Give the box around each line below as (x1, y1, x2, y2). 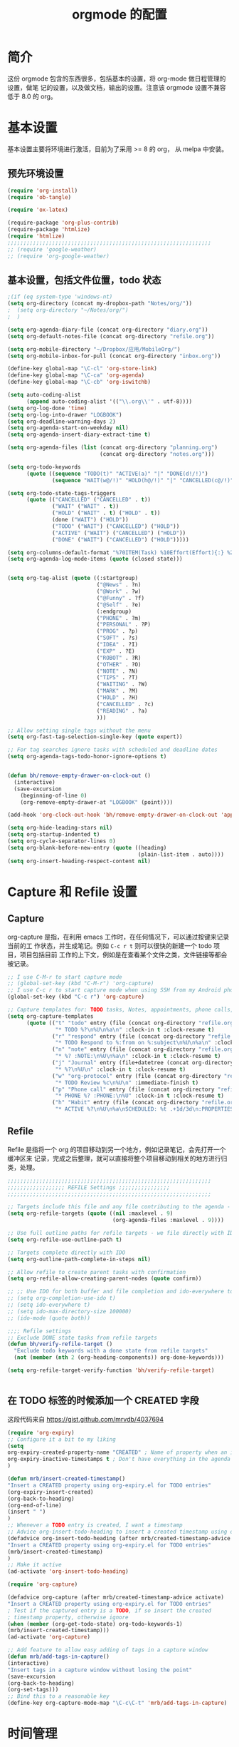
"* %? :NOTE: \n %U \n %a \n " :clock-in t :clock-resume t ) (55, 1053, 221, 1060)
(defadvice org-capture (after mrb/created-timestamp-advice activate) (7, 1594, 224, 1601)
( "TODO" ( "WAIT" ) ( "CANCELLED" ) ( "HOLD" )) (52, 522, 180, 530)
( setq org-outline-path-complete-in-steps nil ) (7, 1256, 152, 1263)
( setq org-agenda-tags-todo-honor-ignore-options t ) (7, 753, 167, 760)
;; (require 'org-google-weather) (7, 253, 110, 260)
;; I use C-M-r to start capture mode (7, 973, 122, 981)
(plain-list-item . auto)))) (137, 850, 224, 858)
